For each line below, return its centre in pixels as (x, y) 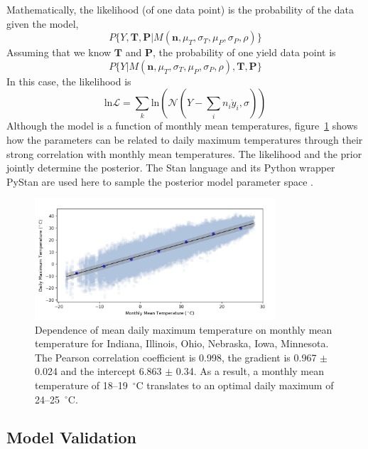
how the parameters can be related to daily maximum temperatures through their (185, 139)
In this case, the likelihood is (69, 81)
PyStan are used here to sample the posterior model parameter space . (160, 181)
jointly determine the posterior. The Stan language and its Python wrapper (171, 168)
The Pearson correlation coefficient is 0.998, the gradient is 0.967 (176, 357)
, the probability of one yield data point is (244, 52)
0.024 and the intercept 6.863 (98, 371)
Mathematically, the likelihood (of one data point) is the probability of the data (180, 9)
